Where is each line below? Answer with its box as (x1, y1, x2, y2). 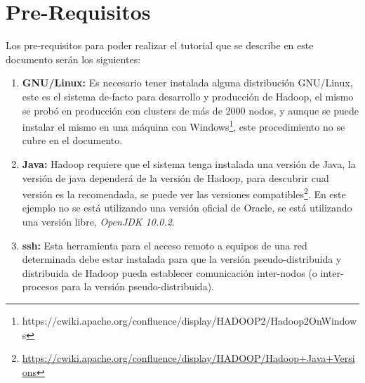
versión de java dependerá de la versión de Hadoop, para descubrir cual (22, 170, 329, 185)
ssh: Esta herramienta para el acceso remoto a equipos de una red (22, 238, 307, 252)
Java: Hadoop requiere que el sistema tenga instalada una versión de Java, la (22, 156, 356, 171)
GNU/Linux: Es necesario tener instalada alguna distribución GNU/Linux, (22, 75, 353, 90)
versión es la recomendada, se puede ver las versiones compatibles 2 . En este (22, 185, 346, 201)
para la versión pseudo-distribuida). (61, 279, 214, 294)
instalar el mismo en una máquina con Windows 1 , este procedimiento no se (22, 117, 345, 134)
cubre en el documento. (22, 133, 123, 148)
